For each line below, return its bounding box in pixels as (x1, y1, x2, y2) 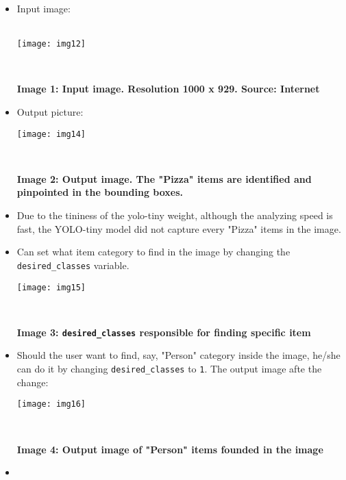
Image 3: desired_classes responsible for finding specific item (16, 325, 311, 339)
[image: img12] (16, 39, 86, 49)
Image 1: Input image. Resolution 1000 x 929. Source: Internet (16, 81, 320, 96)
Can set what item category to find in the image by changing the (16, 244, 291, 259)
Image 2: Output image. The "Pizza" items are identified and (16, 171, 312, 186)
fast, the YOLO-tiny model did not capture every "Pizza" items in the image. (16, 221, 341, 236)
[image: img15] (16, 282, 86, 292)
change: (16, 375, 49, 389)
